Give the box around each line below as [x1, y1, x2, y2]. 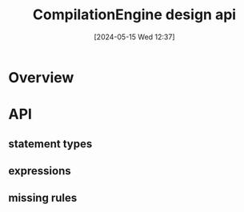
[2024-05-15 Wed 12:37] [94, 32, 175, 42]
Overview [8, 68, 74, 86]
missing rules [8, 191, 78, 205]
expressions [8, 164, 71, 178]
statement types [8, 137, 93, 150]
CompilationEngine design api [32, 6, 237, 24]
